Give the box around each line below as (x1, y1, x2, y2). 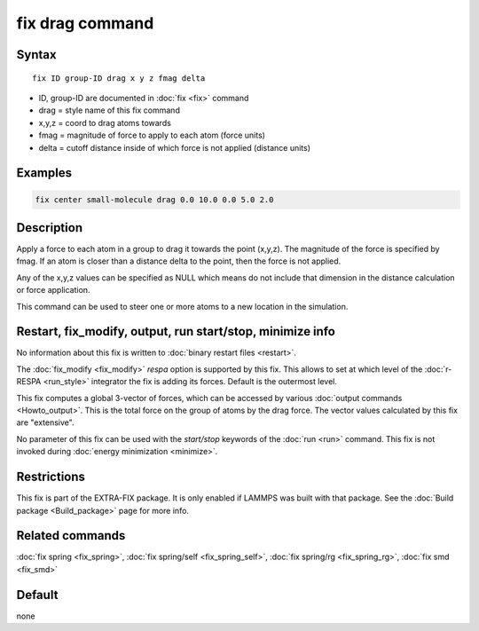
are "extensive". (16, 417, 75, 428)
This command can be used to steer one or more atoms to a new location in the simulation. (16, 301, 349, 312)
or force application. (16, 285, 90, 296)
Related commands (16, 528, 126, 543)
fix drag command (16, 13, 154, 33)
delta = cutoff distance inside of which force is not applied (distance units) (38, 142, 310, 153)
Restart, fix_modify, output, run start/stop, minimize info (16, 324, 336, 339)
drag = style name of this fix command (38, 105, 181, 115)
